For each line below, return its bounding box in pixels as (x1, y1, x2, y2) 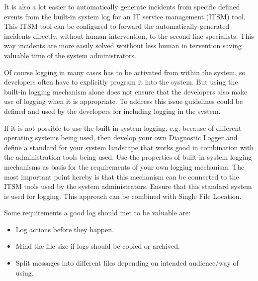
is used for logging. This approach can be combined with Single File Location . (4, 190, 242, 201)
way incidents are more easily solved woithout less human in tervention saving (4, 40, 242, 51)
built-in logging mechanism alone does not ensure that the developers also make (4, 86, 248, 96)
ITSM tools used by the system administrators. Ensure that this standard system (4, 181, 252, 191)
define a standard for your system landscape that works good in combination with (4, 142, 254, 152)
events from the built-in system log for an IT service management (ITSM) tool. (4, 11, 246, 21)
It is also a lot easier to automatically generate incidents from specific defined (4, 1, 240, 11)
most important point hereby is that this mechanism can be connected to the (4, 171, 239, 182)
